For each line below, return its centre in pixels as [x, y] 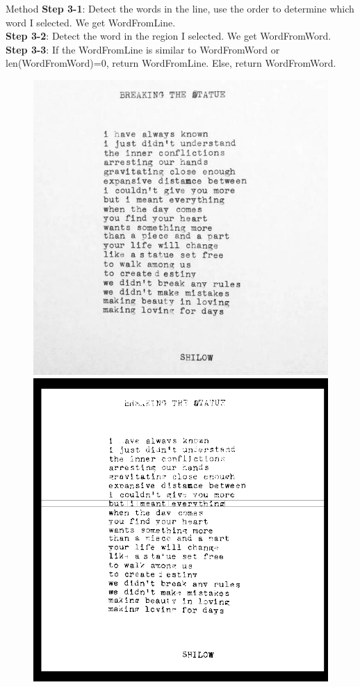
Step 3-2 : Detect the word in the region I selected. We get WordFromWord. [169, 36]
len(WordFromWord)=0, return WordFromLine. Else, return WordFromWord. [171, 63]
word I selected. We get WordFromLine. [91, 22]
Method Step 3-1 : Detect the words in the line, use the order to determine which [180, 8]
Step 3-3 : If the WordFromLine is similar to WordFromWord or [143, 49]
